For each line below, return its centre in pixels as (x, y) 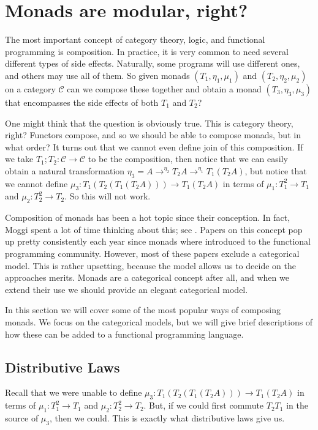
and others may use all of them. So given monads (97, 75)
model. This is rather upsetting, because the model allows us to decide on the (150, 265)
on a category (30, 88)
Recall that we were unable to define (74, 392)
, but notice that (276, 170)
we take (19, 159)
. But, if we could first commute (204, 405)
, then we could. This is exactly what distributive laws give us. (167, 418)
